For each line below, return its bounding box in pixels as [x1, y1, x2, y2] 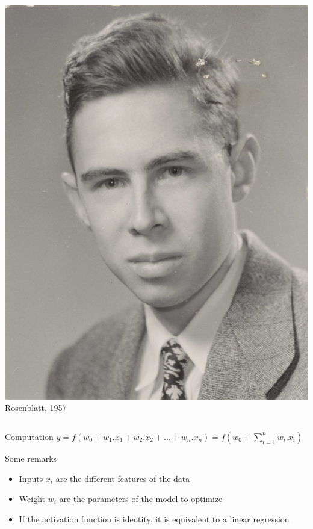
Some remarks [5, 451, 57, 464]
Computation [5, 430, 54, 442]
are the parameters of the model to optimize [59, 492, 223, 505]
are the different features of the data [55, 472, 190, 484]
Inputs [19, 472, 43, 484]
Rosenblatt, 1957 [5, 401, 67, 414]
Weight [19, 492, 45, 505]
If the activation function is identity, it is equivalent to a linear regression [19, 512, 290, 525]
